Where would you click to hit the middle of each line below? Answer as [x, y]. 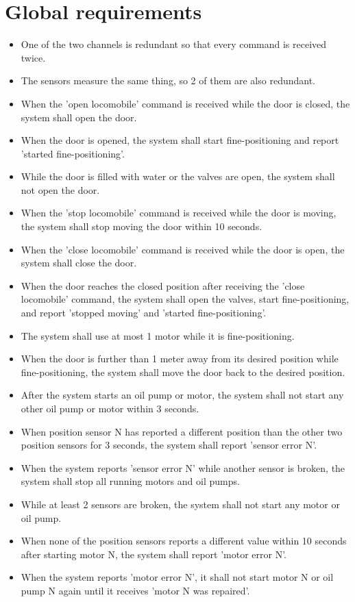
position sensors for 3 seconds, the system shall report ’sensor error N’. [169, 445]
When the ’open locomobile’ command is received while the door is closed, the [185, 103]
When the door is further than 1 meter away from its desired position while [180, 359]
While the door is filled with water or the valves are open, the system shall [178, 176]
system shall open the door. [79, 117]
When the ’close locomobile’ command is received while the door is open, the [183, 249]
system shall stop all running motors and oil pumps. [130, 481]
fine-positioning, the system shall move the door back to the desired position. [183, 372]
